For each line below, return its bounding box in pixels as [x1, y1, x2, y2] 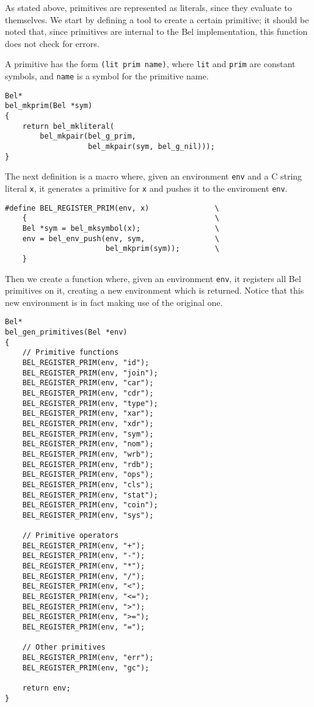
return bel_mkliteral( [22, 121, 114, 131]
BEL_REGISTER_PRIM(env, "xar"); [22, 409, 154, 418]
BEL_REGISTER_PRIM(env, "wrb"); [22, 449, 154, 459]
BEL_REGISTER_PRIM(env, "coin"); [22, 501, 158, 510]
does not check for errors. [5, 37, 100, 49]
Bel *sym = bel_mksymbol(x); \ [22, 223, 219, 233]
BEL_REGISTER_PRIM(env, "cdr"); [22, 388, 154, 397]
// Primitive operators [22, 531, 119, 540]
